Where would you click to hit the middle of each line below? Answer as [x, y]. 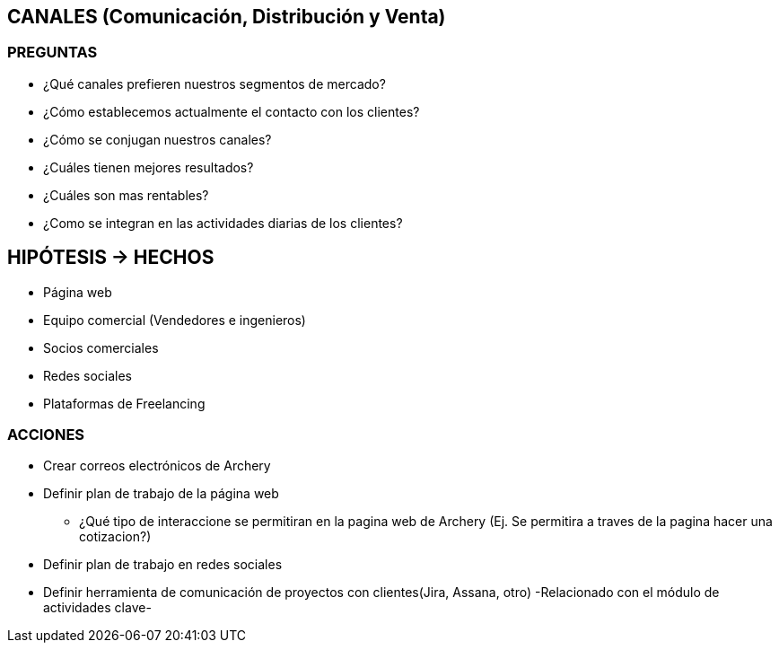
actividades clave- [97, 608]
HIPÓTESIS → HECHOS [111, 258]
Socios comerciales [101, 347]
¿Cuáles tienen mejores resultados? [149, 167]
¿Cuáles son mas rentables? [126, 195]
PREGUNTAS [53, 53]
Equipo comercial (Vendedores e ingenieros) [175, 320]
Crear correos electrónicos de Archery [157, 466]
